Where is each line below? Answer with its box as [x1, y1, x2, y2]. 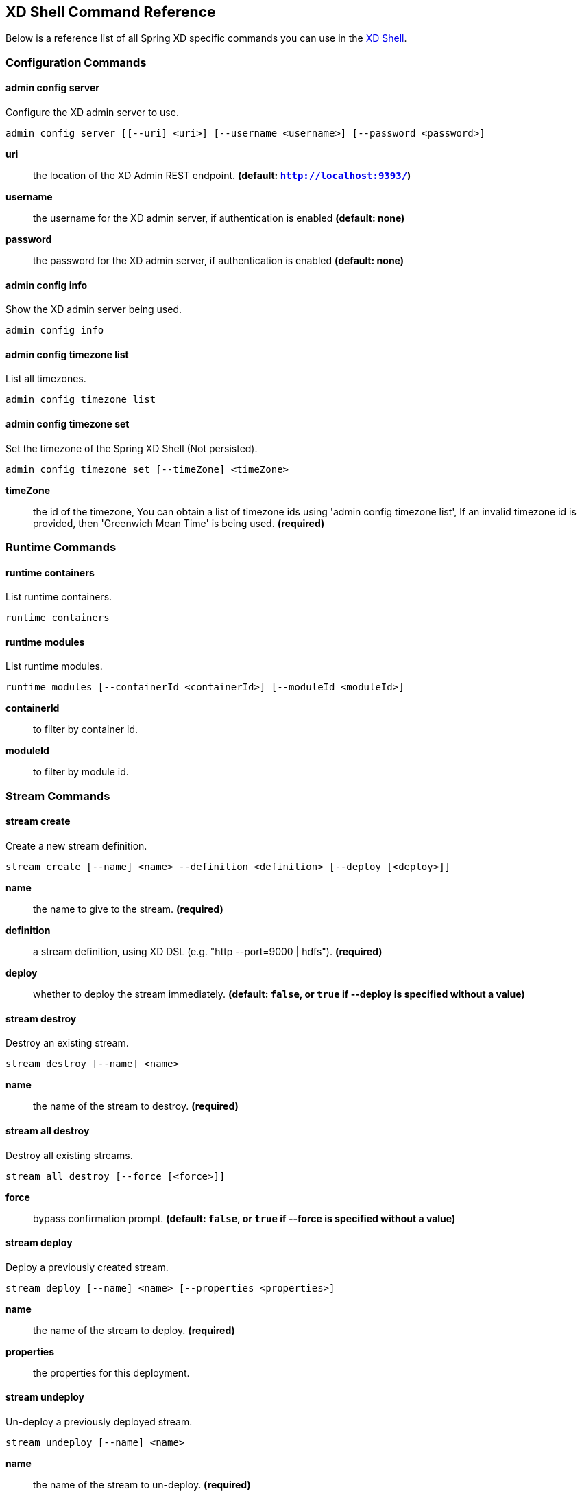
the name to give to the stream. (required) [33, 903, 223, 915]
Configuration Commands [5, 55, 147, 69]
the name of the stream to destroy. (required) [33, 1100, 239, 1112]
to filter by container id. [33, 723, 138, 736]
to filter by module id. [33, 766, 129, 778]
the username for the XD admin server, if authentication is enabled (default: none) [33, 212, 405, 224]
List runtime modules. [5, 660, 103, 673]
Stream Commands [5, 788, 110, 803]
